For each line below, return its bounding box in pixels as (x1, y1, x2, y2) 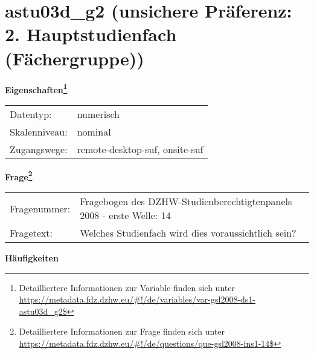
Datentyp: (10, 107, 52, 121)
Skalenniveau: (10, 124, 68, 139)
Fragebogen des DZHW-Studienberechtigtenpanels (80, 194, 292, 208)
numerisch (77, 107, 120, 121)
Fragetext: (10, 226, 53, 240)
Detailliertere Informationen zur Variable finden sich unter (19, 281, 235, 293)
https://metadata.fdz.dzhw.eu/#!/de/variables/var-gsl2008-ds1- (19, 293, 256, 306)
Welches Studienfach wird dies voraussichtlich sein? (80, 226, 296, 240)
